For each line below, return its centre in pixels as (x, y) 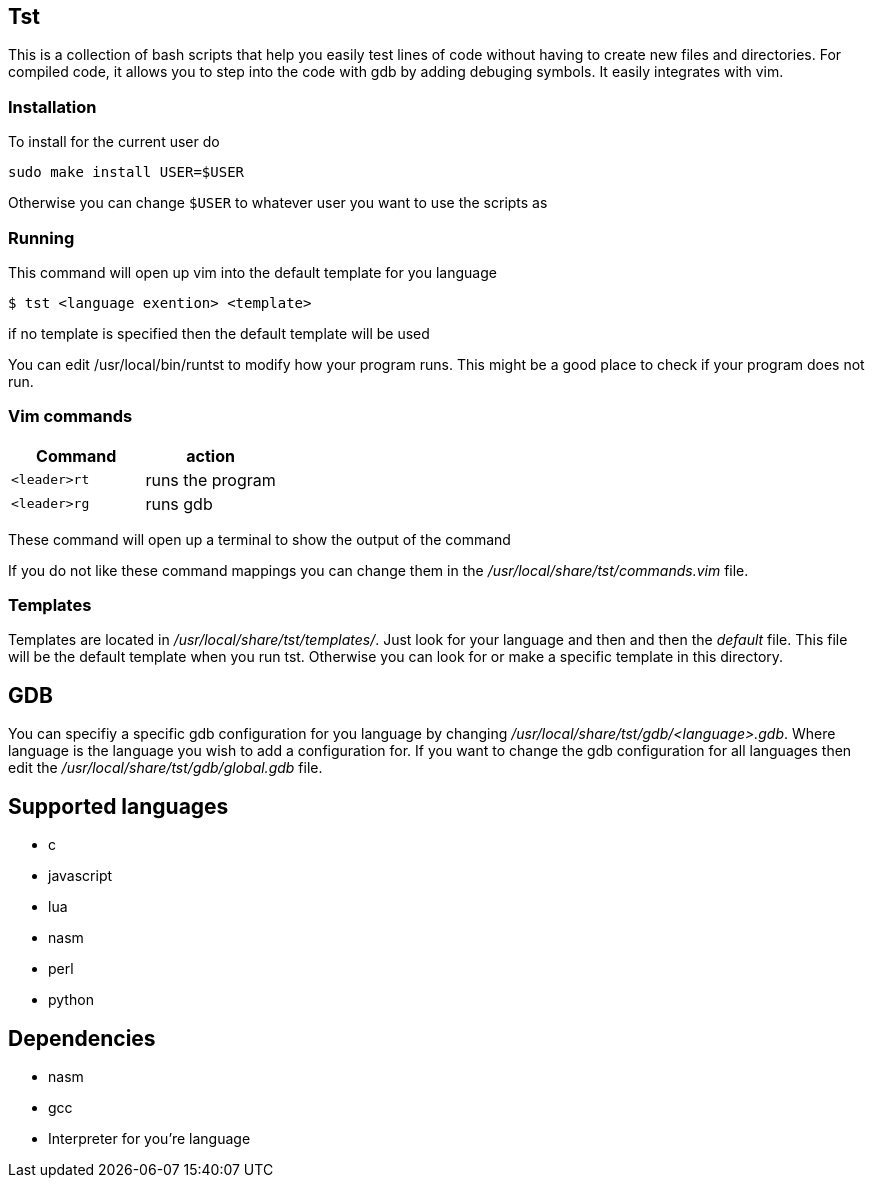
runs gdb (179, 503)
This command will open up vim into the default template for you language (252, 272)
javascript (80, 876)
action (210, 455)
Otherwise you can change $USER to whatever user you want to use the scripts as (278, 203)
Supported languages (118, 806)
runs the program (210, 479)
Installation (52, 106)
